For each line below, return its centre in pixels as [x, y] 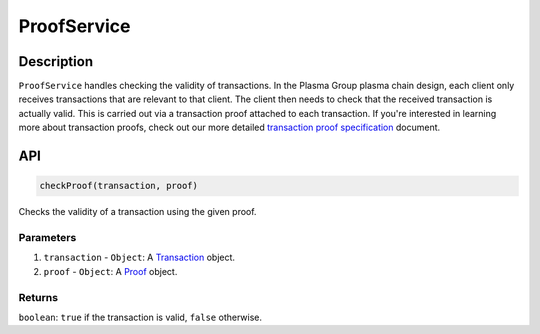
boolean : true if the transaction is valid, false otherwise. [140, 317]
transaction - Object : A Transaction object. [139, 257]
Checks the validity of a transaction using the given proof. [137, 212]
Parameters [47, 237]
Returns [38, 297]
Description [56, 61]
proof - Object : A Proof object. [110, 271]
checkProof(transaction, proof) [119, 186]
